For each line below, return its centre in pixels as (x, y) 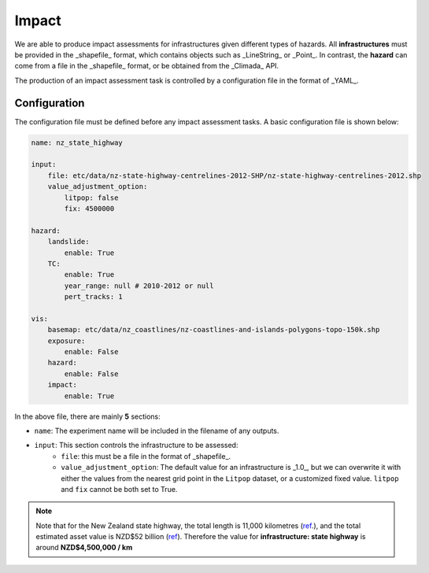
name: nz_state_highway (77, 142)
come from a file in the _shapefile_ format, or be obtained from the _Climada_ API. (147, 66)
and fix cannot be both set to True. (119, 489)
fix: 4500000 (89, 208)
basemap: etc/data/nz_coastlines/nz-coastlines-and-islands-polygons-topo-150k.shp (214, 330)
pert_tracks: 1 (94, 297)
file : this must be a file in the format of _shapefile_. (146, 456)
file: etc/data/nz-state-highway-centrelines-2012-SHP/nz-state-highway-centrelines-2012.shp (234, 176)
